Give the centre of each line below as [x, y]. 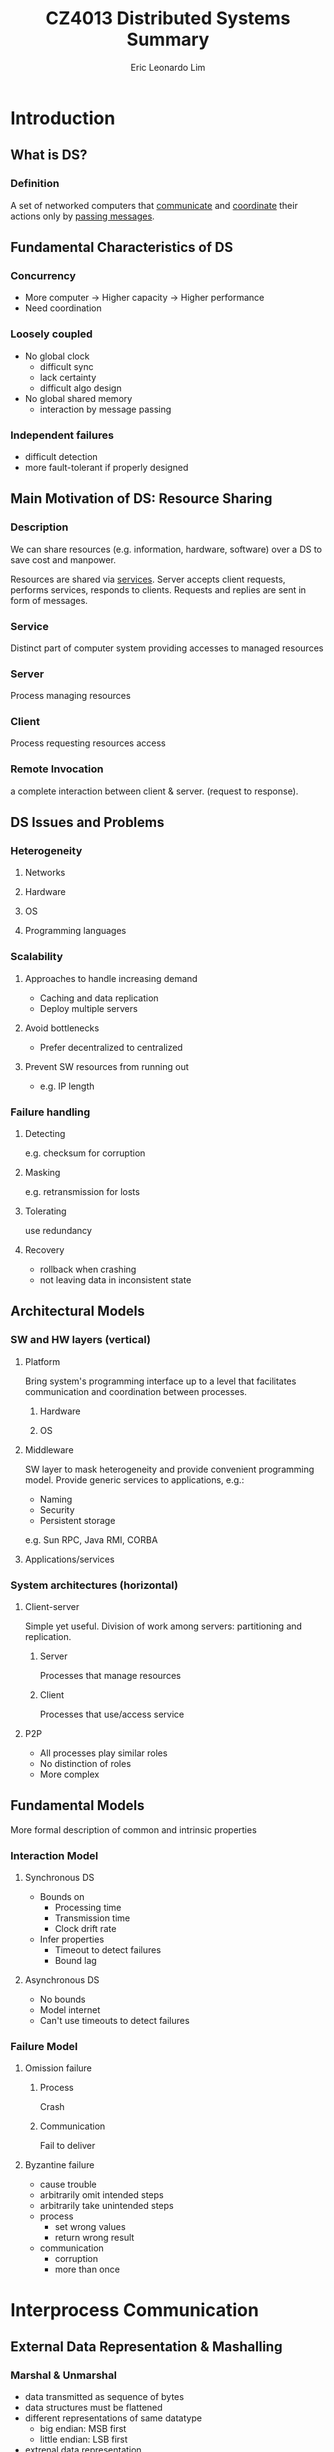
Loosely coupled [51, 334]
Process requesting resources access [88, 743]
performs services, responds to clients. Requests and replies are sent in [158, 589]
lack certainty [68, 377]
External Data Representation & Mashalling [146, 2347]
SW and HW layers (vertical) [81, 1340]
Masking [42, 1173]
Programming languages [75, 931]
